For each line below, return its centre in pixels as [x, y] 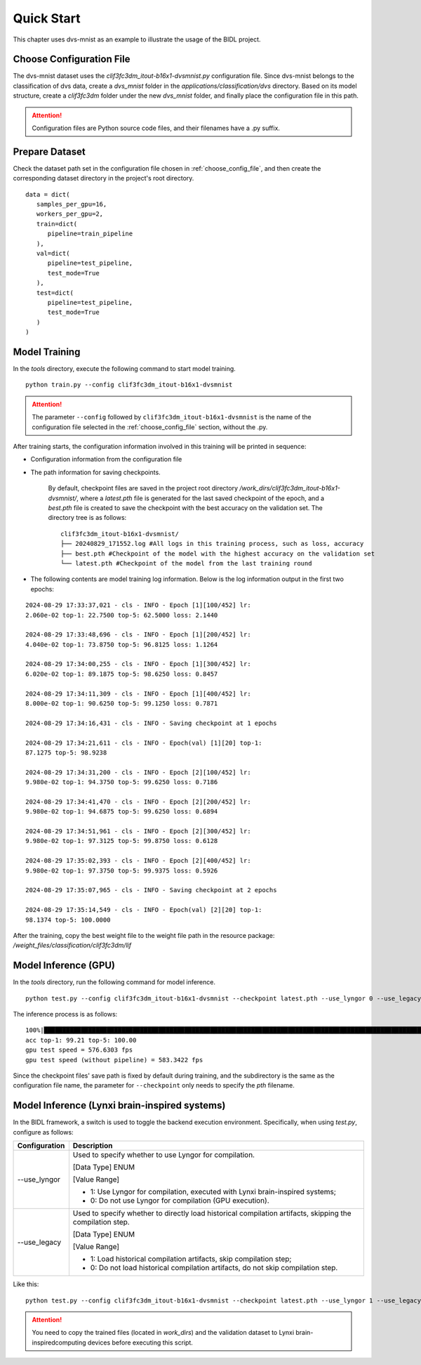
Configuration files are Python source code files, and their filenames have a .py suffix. [156, 128]
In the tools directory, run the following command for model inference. [114, 982]
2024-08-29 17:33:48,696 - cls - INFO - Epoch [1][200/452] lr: [139, 635]
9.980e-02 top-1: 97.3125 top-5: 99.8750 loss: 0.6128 [122, 841]
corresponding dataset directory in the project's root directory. [103, 178]
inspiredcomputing [59, 1343]
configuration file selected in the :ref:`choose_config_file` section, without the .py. [150, 427]
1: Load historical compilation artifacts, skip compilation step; [191, 1259]
